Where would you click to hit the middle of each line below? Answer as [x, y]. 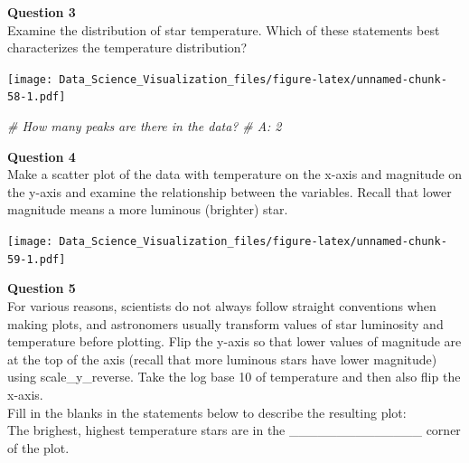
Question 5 [42, 288]
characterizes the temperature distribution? [127, 47]
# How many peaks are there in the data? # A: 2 [145, 126]
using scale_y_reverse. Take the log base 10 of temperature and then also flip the [234, 377]
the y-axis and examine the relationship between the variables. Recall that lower [230, 191]
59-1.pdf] [37, 259]
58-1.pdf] [37, 97]
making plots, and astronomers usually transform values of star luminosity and [225, 323]
